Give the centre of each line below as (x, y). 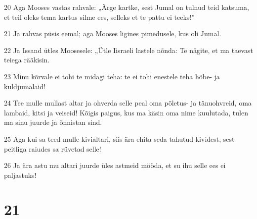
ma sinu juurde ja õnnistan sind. (53, 122)
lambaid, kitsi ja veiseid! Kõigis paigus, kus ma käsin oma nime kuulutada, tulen (126, 112)
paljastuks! (20, 175)
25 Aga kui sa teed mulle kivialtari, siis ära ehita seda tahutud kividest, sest (119, 138)
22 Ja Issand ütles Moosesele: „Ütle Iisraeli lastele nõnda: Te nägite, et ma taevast (128, 50)
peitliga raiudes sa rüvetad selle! (53, 148)
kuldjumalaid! (25, 86)
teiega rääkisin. (27, 60)
